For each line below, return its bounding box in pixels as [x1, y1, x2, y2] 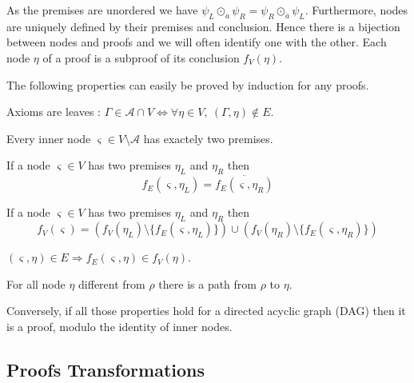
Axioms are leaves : [6, 103, 101, 120]
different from [78, 275, 145, 292]
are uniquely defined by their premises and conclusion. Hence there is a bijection [6, 18, 400, 34]
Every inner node [6, 130, 91, 146]
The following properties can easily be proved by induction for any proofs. [6, 76, 369, 93]
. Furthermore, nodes [305, 2, 408, 18]
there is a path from [158, 275, 257, 292]
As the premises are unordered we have [6, 2, 198, 18]
